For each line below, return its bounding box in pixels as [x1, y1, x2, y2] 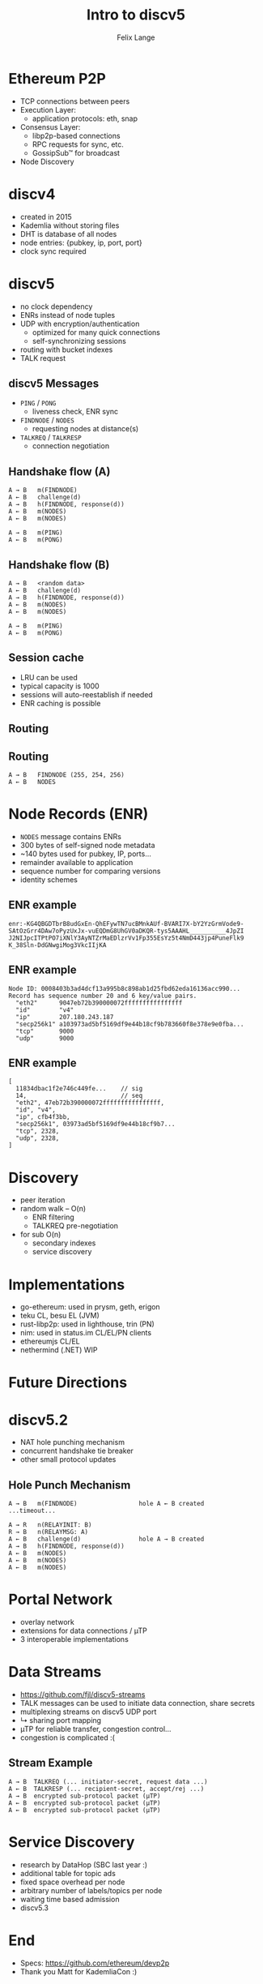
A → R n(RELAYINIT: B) [8, 1521, 92, 1529]
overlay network [19, 1618, 75, 1627]
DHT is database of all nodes [19, 229, 117, 238]
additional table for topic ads [19, 1868, 116, 1878]
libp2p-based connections [32, 131, 121, 140]
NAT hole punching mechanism [19, 1438, 125, 1447]
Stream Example [8, 1756, 93, 1770]
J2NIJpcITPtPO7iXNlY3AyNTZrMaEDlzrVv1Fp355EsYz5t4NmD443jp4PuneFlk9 [8, 934, 244, 942]
